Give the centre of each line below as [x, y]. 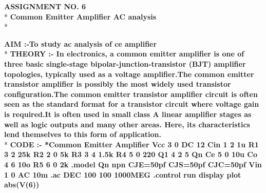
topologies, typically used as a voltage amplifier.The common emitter [129, 74]
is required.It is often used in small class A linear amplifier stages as [128, 114]
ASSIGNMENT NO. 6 [45, 6]
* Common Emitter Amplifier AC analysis [80, 16]
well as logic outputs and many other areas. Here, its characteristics [127, 124]
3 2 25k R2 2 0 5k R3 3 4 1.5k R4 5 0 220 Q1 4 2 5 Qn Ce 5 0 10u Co [131, 154]
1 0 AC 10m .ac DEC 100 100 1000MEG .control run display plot [123, 174]
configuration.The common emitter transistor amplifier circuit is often [131, 94]
